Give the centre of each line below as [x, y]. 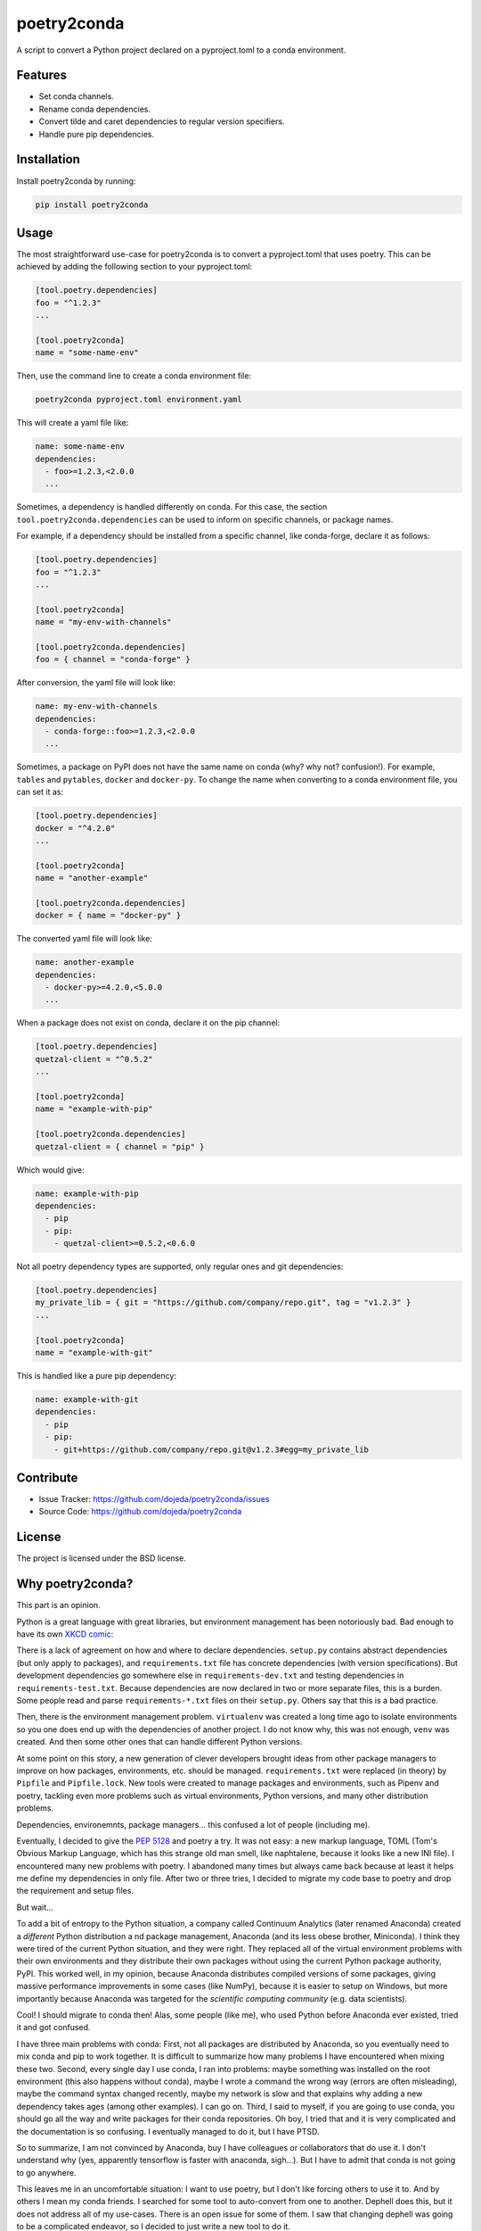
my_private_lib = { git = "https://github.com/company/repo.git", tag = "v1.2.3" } [223, 1302]
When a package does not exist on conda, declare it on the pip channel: [148, 1023]
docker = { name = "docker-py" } [108, 916]
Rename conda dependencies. [95, 109]
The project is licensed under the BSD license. [101, 1558]
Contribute [47, 1477]
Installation [48, 159]
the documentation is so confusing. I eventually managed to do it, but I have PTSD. [168, 2131]
